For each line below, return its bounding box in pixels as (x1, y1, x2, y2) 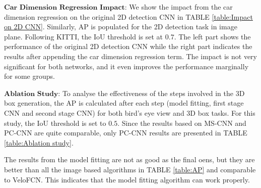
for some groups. (4, 71, 55, 81)
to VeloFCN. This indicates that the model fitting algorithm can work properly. (4, 174, 250, 184)
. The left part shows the (174, 31, 251, 41)
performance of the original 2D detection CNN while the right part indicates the (4, 41, 252, 52)
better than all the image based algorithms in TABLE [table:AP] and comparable (4, 164, 256, 174)
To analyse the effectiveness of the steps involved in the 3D (62, 87, 245, 98)
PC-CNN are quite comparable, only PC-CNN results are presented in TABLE (4, 127, 247, 138)
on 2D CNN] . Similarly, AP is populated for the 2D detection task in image (4, 21, 237, 32)
